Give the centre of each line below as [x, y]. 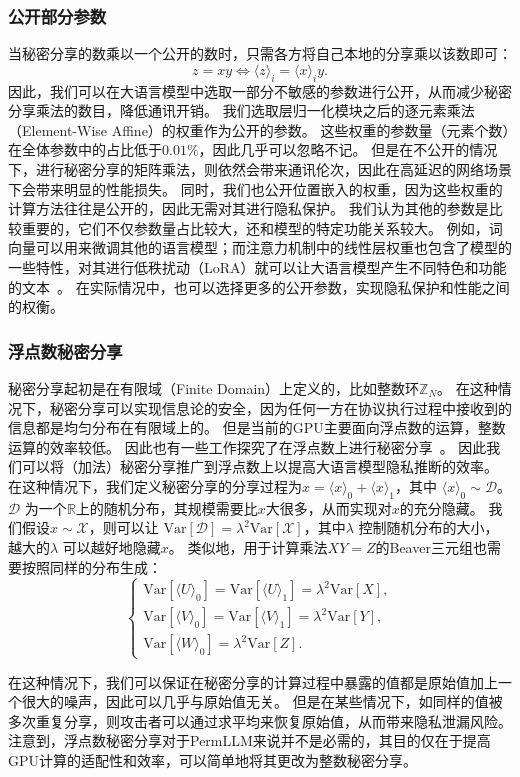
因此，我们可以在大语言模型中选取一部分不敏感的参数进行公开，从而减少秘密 [260, 90]
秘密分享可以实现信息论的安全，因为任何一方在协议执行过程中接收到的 [280, 407]
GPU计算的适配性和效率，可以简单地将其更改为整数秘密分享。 [213, 760]
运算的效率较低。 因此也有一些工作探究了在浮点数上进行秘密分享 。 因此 [247, 446]
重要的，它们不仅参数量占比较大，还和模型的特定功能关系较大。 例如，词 [262, 227]
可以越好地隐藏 [111, 546]
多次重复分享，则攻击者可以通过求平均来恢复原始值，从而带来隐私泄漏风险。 [260, 720]
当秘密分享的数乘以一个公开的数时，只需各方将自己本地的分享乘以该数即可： [260, 53]
